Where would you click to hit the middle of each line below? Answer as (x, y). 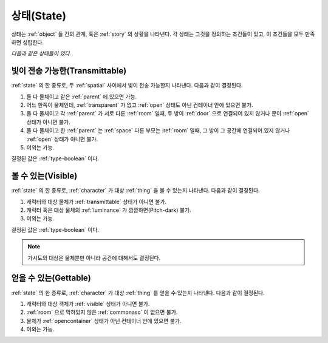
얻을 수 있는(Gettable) (51, 278)
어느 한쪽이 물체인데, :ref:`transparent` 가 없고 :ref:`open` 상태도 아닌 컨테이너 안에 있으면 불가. (140, 105)
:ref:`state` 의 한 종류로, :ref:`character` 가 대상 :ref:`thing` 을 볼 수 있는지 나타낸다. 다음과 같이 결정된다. (136, 191)
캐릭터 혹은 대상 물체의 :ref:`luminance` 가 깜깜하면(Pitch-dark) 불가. (109, 210)
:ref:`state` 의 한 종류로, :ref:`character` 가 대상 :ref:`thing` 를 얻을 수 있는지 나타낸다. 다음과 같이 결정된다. (138, 293)
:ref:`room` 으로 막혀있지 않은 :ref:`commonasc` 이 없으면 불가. (102, 312)
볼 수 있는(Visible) (44, 176)
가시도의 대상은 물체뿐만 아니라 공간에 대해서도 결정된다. (94, 257)
